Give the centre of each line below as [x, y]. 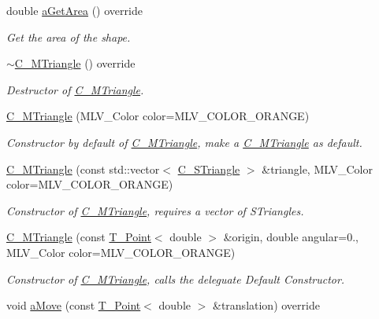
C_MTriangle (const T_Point [79, 237]
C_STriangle [209, 169]
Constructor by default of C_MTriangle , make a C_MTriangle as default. [184, 142]
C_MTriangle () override [75, 63]
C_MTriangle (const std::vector [83, 169]
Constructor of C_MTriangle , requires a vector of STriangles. [155, 210]
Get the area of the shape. [69, 37]
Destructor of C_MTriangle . [75, 89]
